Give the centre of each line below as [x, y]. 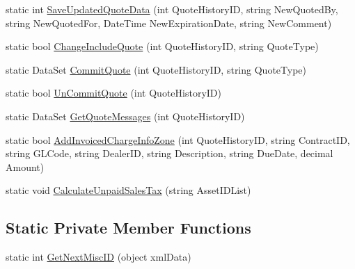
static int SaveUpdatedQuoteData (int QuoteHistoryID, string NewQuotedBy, [172, 9]
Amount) [25, 166]
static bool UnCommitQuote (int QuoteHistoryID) [113, 93]
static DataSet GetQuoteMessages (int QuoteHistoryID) [125, 116]
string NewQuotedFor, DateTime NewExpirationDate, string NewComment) [169, 23]
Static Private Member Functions [128, 228]
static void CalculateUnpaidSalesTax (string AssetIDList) [128, 190]
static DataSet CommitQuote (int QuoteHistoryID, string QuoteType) [156, 69]
